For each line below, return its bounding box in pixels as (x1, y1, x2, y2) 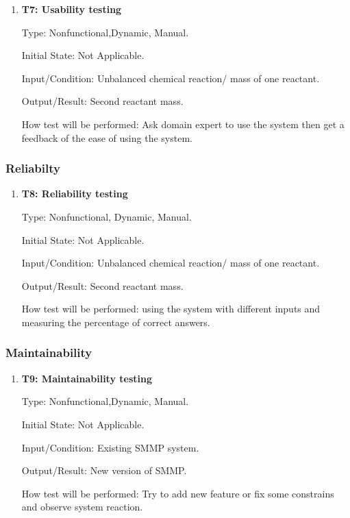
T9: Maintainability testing (21, 371, 153, 385)
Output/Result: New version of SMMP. (21, 463, 187, 478)
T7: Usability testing (21, 2, 122, 16)
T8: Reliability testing (21, 186, 128, 201)
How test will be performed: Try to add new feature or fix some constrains (21, 486, 334, 500)
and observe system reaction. (21, 500, 143, 514)
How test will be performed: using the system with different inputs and (21, 301, 321, 316)
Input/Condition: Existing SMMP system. (21, 440, 199, 454)
